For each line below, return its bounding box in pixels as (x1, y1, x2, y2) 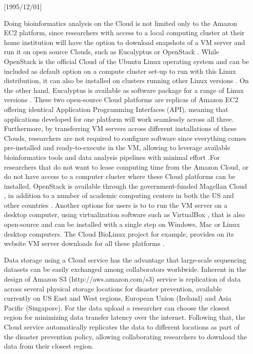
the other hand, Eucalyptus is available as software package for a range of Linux (4, 85, 244, 95)
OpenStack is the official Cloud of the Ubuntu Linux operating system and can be (4, 56, 249, 66)
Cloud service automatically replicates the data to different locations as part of (4, 322, 240, 332)
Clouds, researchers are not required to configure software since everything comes (4, 133, 246, 143)
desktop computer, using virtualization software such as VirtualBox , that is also (4, 209, 245, 220)
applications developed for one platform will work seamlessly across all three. (4, 113, 234, 124)
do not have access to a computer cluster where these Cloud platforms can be (4, 171, 235, 181)
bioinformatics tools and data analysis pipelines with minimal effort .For (4, 152, 220, 162)
